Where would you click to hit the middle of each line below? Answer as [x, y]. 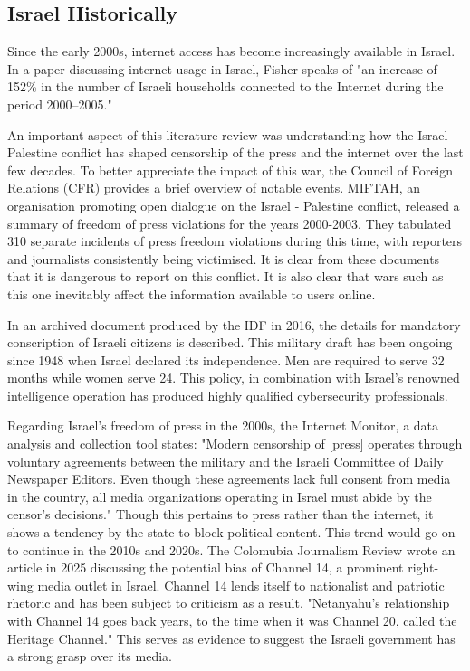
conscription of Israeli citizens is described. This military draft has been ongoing [230, 342]
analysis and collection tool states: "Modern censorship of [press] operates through [235, 444]
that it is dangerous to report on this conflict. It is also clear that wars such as [225, 276]
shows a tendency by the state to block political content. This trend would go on [231, 532]
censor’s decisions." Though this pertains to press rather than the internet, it [221, 514]
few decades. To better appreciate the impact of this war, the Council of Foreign [230, 170]
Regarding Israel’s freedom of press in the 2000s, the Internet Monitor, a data [223, 425]
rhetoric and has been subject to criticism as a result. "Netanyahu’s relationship [229, 603]
